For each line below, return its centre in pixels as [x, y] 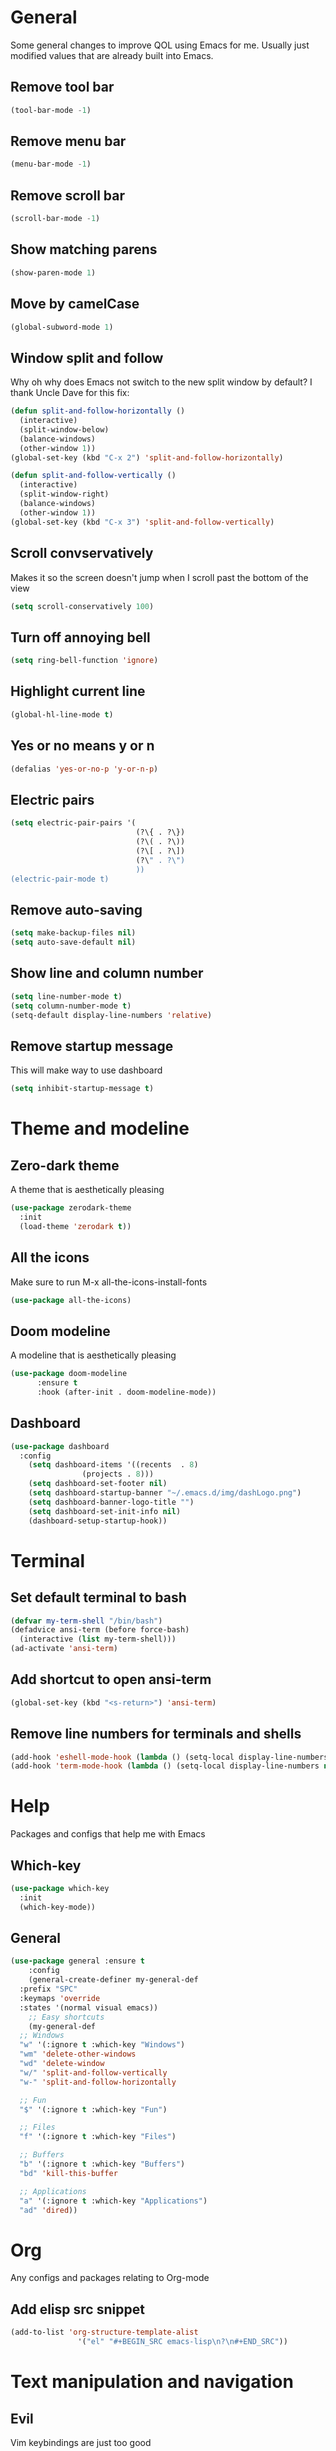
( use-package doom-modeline [69, 1374]
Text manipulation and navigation [152, 2382]
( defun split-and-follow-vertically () [93, 476]
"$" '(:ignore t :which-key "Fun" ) [93, 2109]
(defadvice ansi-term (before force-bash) [100, 1630]
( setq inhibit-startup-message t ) [82, 1089]
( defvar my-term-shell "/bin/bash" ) [86, 1621]
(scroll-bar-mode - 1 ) [55, 219]
